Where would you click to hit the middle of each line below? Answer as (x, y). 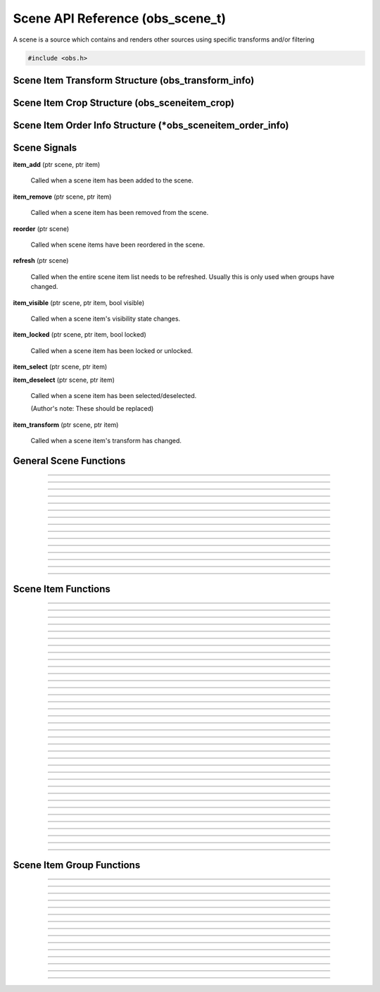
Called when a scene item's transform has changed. (106, 441)
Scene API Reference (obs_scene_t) (120, 18)
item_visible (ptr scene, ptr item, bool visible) (79, 302)
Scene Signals (45, 148)
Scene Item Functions (62, 589)
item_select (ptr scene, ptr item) (60, 367)
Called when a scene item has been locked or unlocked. (112, 351)
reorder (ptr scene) (41, 228)
